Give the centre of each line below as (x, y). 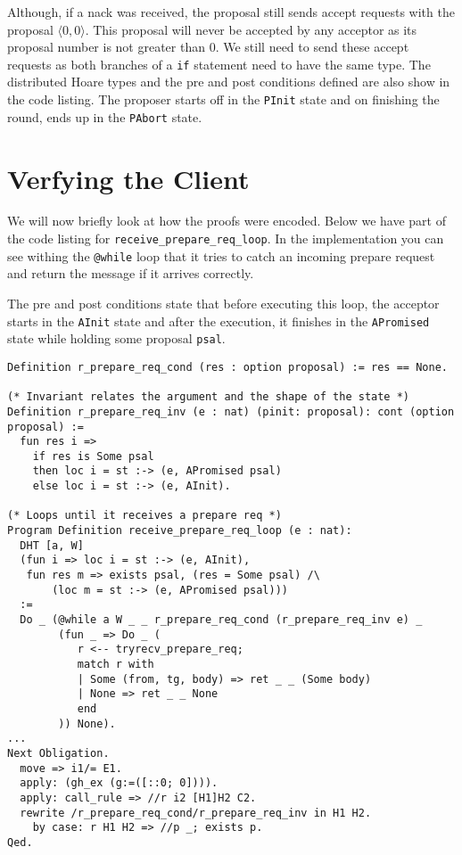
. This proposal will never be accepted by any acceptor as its (251, 29)
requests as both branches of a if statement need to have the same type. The (219, 64)
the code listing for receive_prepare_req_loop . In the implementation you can (226, 238)
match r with (115, 664)
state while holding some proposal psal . (116, 338)
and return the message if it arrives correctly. (131, 273)
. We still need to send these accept (312, 47)
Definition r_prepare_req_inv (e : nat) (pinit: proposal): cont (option (231, 411)
